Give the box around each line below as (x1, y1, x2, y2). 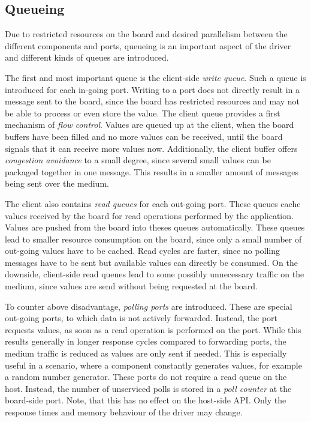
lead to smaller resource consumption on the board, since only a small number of (5, 232, 302, 245)
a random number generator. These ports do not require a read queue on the (5, 370, 287, 383)
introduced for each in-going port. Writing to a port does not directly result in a (5, 83, 300, 95)
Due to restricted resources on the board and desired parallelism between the (5, 28, 288, 40)
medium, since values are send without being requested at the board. (5, 280, 258, 292)
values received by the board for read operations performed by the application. (5, 209, 294, 222)
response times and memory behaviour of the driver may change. (5, 406, 243, 418)
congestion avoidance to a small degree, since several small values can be (5, 154, 271, 166)
